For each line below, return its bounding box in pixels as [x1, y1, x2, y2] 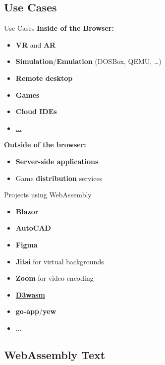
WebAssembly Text [4, 347, 106, 362]
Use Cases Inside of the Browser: [4, 23, 114, 33]
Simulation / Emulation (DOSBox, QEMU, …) [15, 56, 162, 66]
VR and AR [15, 39, 56, 50]
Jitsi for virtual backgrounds [15, 256, 104, 266]
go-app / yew [15, 306, 56, 316]
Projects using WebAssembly [4, 189, 92, 200]
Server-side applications [15, 156, 99, 166]
